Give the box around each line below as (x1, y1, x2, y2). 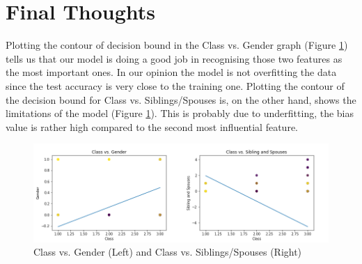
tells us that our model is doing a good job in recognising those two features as (6, 51, 343, 65)
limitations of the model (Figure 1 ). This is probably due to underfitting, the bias (6, 106, 354, 121)
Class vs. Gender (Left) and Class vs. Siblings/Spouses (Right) (33, 244, 302, 259)
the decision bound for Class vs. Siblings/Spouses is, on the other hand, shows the (6, 92, 356, 107)
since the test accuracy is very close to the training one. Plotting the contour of (6, 78, 345, 93)
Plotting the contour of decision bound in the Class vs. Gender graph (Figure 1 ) (6, 38, 348, 52)
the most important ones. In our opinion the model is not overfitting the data (6, 65, 337, 79)
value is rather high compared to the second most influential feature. (6, 119, 298, 134)
